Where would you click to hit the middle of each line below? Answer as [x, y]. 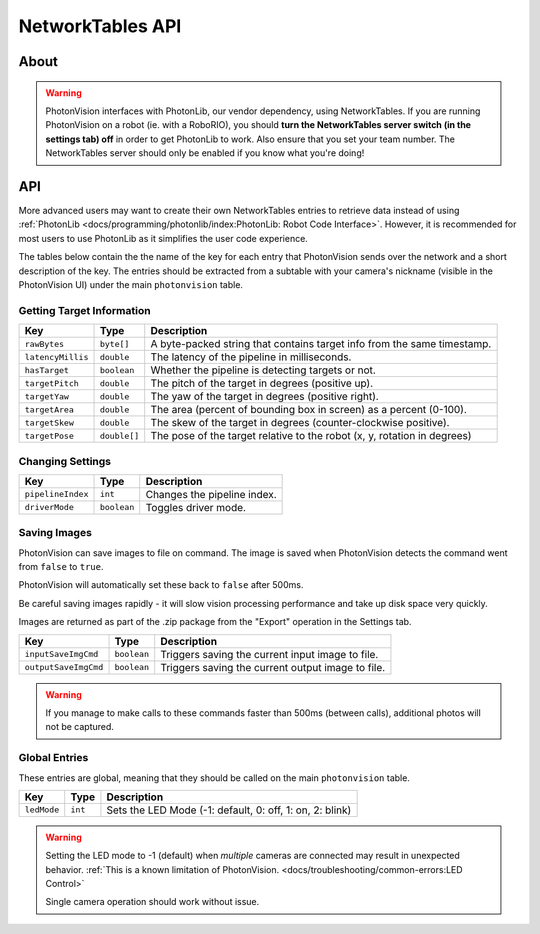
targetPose [49, 435]
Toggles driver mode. [196, 507]
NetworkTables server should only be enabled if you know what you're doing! [205, 153]
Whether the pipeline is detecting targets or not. [263, 370]
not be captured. [80, 727]
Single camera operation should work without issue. [152, 902]
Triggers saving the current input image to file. [269, 654]
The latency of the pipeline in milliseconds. [251, 357]
